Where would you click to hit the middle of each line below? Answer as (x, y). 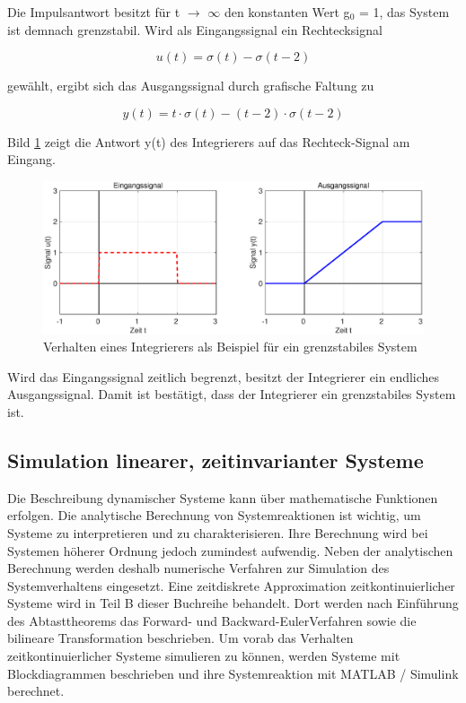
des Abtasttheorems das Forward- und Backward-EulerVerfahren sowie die (212, 620)
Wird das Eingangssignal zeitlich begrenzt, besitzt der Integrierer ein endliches (224, 376)
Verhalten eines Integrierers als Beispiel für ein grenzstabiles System (230, 347)
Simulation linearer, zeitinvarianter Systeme (215, 460)
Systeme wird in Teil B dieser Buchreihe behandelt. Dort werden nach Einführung (233, 603)
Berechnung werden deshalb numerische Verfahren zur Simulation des (198, 568)
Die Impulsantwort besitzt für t (94, 12)
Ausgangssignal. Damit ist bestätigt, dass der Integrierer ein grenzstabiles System (232, 394)
